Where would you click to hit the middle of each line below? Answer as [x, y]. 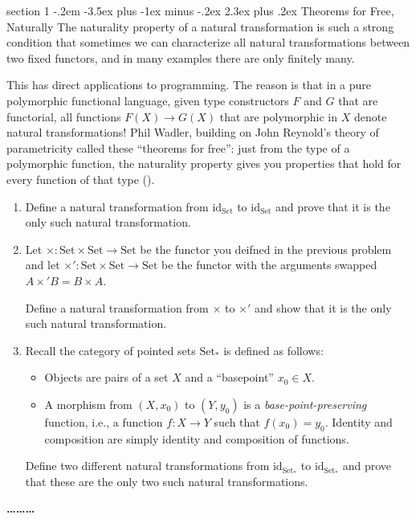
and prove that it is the [333, 206]
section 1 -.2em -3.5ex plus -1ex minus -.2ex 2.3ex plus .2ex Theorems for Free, [200, 10]
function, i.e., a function [104, 421]
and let [43, 265]
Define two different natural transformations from [147, 466]
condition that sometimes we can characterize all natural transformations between [208, 42]
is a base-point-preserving [305, 404]
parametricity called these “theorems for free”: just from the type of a [178, 147]
